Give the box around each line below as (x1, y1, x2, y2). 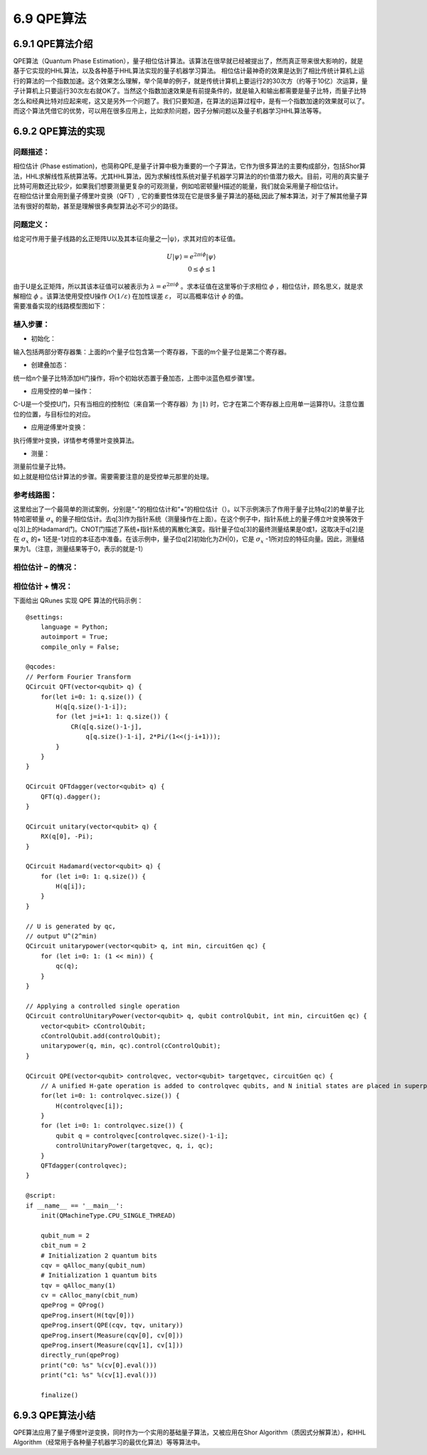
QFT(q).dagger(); (40, 792, 101, 801)
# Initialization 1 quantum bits (40, 1271, 158, 1280)
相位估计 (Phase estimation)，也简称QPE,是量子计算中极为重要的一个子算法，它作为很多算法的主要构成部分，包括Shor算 (13, 162, 367, 170)
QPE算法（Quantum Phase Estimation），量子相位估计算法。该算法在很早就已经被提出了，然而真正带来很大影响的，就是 (13, 57, 364, 66)
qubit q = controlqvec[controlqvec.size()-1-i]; (56, 1131, 229, 1140)
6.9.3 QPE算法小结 (13, 1409, 96, 1421)
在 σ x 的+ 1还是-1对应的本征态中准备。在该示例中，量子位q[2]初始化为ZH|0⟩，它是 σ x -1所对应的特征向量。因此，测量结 (13, 535, 364, 545)
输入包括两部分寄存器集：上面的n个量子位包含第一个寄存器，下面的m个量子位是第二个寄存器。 (13, 347, 291, 356)
